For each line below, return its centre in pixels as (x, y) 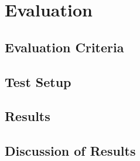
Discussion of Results (70, 151)
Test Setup (38, 81)
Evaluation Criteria (64, 47)
